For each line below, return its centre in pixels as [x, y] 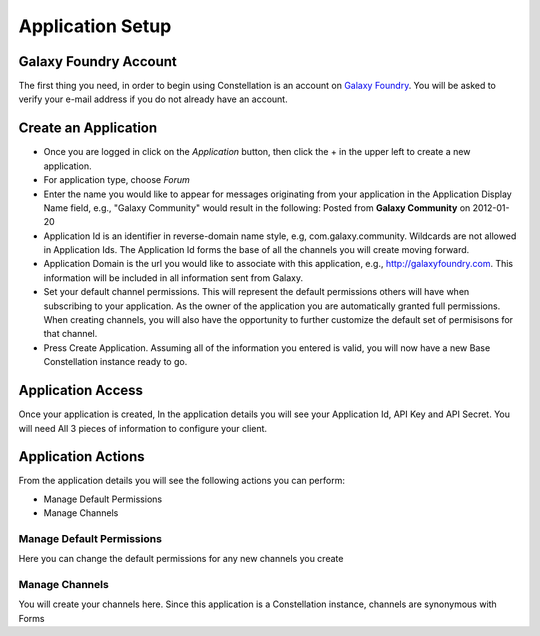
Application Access [81, 390]
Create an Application [88, 128]
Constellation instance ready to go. [115, 362]
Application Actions [81, 456]
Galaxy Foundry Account [97, 61]
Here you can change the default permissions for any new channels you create [181, 559]
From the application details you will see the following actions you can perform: [181, 481]
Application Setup [95, 26]
